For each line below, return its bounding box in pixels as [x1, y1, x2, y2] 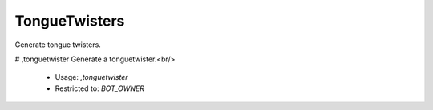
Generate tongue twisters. [14, 40, 102, 49]
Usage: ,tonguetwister [55, 73, 128, 82]
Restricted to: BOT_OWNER [55, 84, 144, 93]
